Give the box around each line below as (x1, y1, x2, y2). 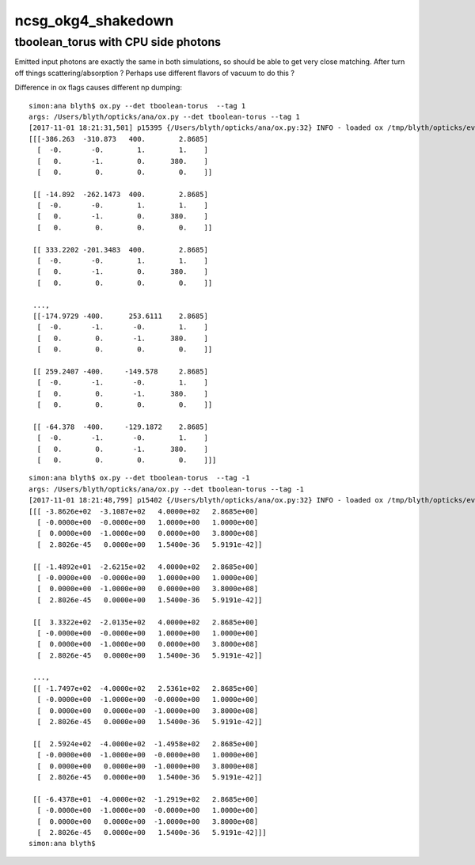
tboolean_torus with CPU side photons (14, 35, 222, 49)
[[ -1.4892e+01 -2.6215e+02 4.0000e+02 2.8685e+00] (32, 562, 259, 571)
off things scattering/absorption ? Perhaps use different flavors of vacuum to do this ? (14, 68, 294, 78)
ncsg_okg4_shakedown (14, 12, 174, 29)
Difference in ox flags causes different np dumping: (14, 83, 182, 93)
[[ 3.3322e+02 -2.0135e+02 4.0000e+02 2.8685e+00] (32, 617, 259, 627)
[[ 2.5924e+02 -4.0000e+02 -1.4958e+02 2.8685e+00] (32, 739, 259, 748)
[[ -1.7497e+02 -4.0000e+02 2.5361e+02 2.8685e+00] (32, 684, 259, 692)
